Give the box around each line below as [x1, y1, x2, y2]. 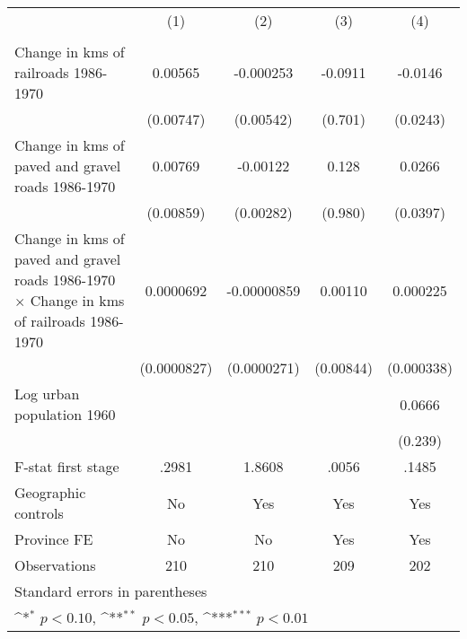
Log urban [14, 383, 80, 404]
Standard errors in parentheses [14, 581, 207, 601]
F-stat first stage [14, 456, 119, 477]
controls [14, 503, 64, 523]
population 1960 [14, 404, 116, 425]
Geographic [14, 482, 86, 503]
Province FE [14, 529, 93, 549]
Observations [14, 555, 96, 575]
